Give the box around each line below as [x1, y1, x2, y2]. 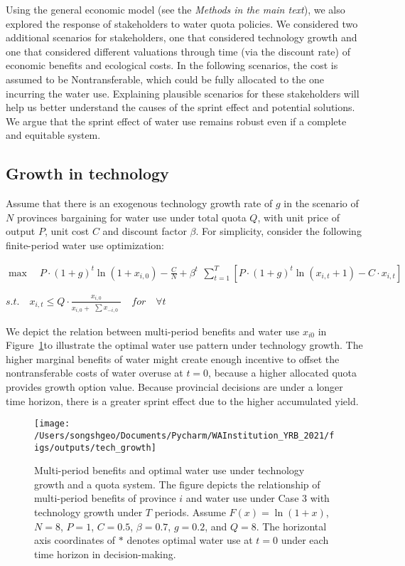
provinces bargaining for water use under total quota [16, 209, 247, 224]
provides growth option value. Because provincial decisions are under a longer [6, 379, 343, 394]
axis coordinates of [34, 533, 116, 547]
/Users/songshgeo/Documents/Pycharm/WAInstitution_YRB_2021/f [34, 430, 335, 441]
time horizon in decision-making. [34, 546, 176, 561]
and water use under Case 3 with [185, 491, 330, 505]
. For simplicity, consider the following [195, 224, 362, 239]
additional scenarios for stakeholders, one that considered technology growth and [6, 30, 357, 45]
